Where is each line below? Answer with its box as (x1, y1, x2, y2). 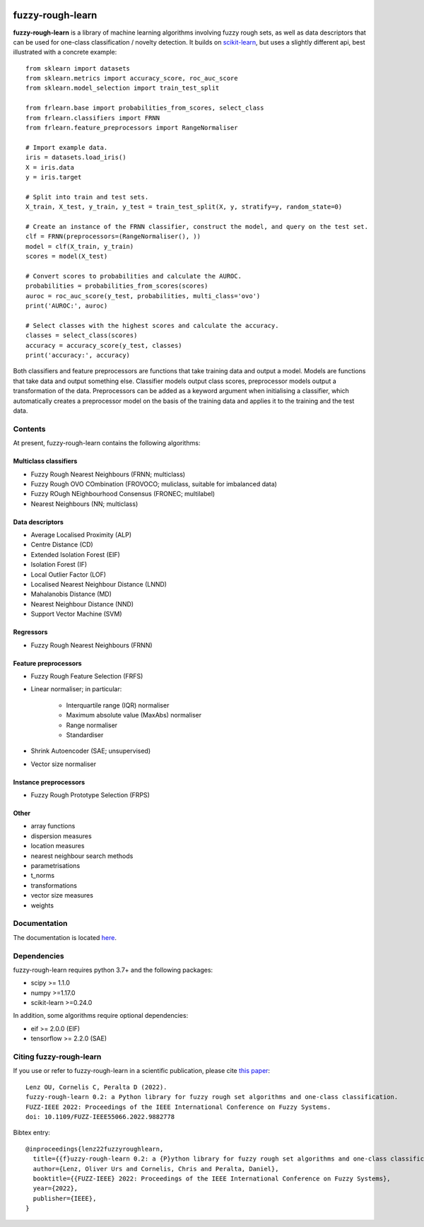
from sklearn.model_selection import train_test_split (25, 84, 220, 92)
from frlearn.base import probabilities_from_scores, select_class (25, 104, 264, 112)
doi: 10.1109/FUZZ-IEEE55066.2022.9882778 (25, 1112, 175, 1120)
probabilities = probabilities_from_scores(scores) (25, 282, 208, 290)
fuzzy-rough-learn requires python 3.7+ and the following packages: (13, 965, 213, 974)
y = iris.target (25, 173, 82, 181)
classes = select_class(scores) (25, 331, 138, 339)
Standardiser (66, 730, 104, 739)
